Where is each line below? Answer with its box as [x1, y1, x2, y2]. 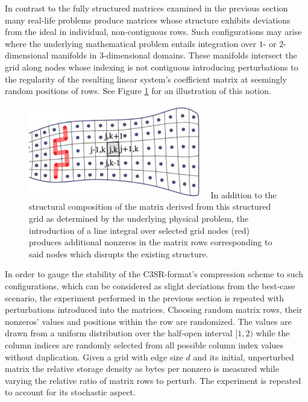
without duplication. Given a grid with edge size [5, 350, 183, 363]
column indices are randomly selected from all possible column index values [5, 338, 284, 351]
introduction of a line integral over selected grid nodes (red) [29, 224, 250, 236]
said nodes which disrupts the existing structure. [29, 247, 209, 260]
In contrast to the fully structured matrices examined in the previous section [5, 2, 288, 14]
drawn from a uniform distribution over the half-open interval [5, 327, 233, 339]
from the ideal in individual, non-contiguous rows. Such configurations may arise [5, 25, 302, 38]
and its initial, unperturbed [193, 350, 294, 363]
